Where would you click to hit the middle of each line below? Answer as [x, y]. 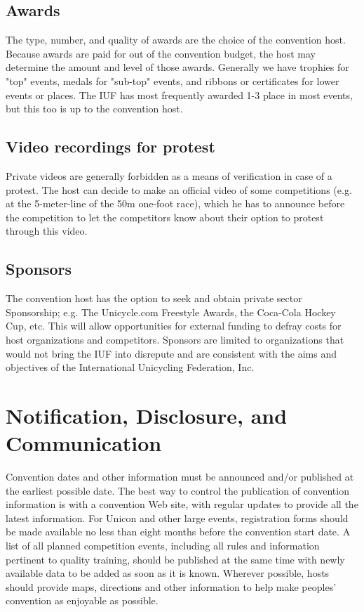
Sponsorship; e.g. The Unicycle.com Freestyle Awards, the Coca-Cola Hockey [171, 312]
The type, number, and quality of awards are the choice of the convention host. [176, 40]
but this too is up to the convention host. [94, 109]
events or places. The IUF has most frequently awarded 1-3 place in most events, [179, 95]
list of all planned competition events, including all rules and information [163, 545]
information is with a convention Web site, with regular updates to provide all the [182, 504]
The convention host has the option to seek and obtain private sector [154, 298]
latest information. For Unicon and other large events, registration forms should [177, 517]
